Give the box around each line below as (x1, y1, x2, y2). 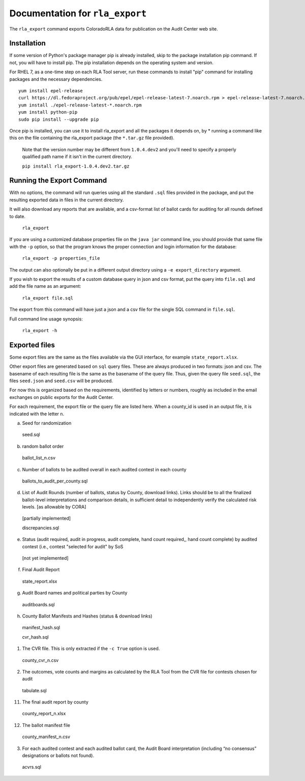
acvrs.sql (22, 764, 42, 770)
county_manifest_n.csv (22, 734, 71, 740)
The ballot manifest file (22, 722, 71, 728)
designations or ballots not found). (22, 752, 94, 759)
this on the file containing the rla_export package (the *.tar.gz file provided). (9, 135, 175, 141)
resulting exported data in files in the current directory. (9, 197, 124, 203)
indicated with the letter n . (9, 411, 65, 417)
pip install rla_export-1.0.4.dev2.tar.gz (22, 163, 130, 169)
